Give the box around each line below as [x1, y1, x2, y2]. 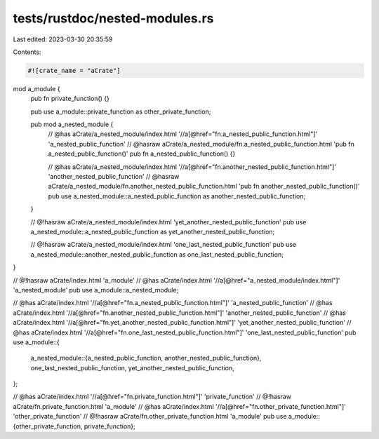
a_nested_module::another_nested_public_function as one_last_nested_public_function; [30, 250, 284, 259]
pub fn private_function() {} [30, 95, 110, 103]
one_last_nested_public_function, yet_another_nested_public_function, [30, 363, 234, 372]
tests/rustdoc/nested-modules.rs [13, 11, 214, 26]
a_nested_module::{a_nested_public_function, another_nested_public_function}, [30, 354, 262, 363]
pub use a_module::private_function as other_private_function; [30, 107, 211, 116]
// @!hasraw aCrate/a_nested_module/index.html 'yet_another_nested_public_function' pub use [30, 217, 307, 226]
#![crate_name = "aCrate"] [27, 67, 121, 74]
